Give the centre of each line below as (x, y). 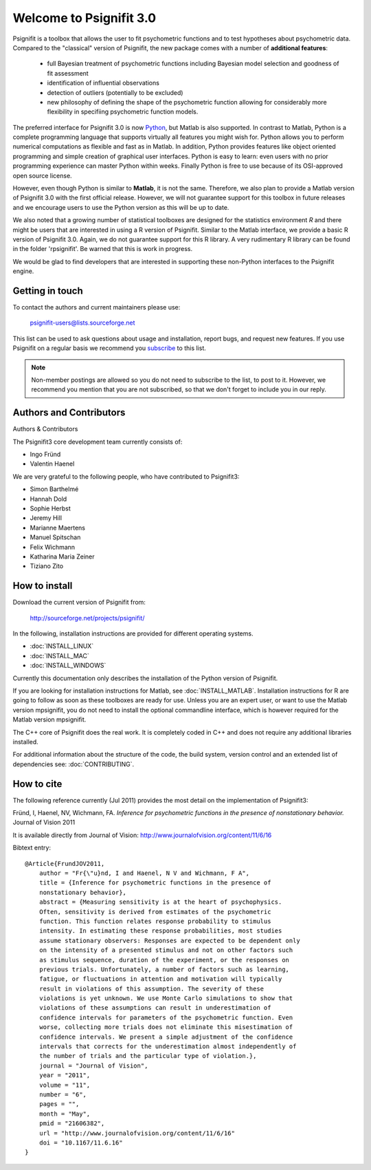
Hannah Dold (48, 499)
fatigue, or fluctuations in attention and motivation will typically (160, 979)
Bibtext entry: (32, 848)
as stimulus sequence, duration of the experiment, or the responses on (164, 960)
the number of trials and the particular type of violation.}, (148, 1056)
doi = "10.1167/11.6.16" (81, 1142)
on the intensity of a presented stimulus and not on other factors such (166, 950)
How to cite (37, 784)
